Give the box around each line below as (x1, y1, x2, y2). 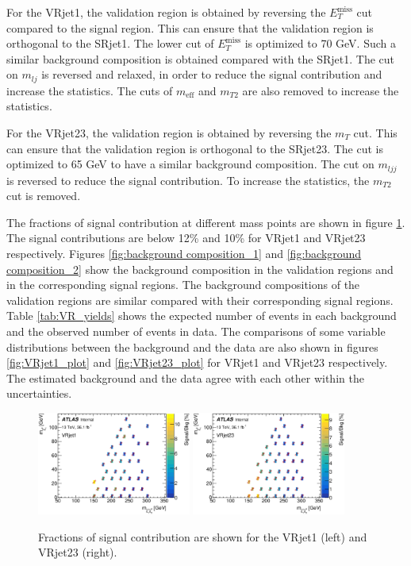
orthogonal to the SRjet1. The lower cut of (6, 35, 214, 52)
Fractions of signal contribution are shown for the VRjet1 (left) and (38, 528, 367, 545)
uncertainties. (6, 385, 72, 402)
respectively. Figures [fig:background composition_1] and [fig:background (6, 245, 362, 262)
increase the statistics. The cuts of (6, 82, 173, 98)
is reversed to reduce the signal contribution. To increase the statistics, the (6, 171, 370, 188)
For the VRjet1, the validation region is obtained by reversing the (6, 4, 326, 20)
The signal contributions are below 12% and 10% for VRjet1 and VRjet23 (6, 229, 366, 246)
